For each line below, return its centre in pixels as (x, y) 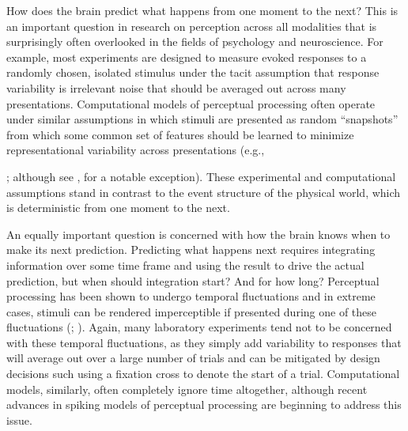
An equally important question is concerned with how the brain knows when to (198, 234)
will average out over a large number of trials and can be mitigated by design (193, 358)
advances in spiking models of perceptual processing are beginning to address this (204, 405)
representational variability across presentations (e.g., (136, 150)
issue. (19, 420)
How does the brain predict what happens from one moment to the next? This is (202, 10)
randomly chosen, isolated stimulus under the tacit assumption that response (193, 72)
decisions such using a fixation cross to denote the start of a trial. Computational (203, 374)
